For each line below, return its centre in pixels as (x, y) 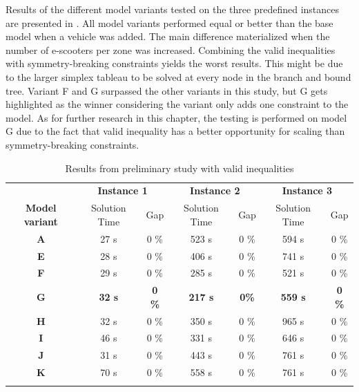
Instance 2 (215, 190)
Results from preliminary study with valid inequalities (179, 168)
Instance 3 (307, 190)
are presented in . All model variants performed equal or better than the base (169, 22)
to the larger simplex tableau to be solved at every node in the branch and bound (178, 76)
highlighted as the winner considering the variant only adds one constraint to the (177, 104)
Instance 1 (123, 190)
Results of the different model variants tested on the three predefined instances (172, 9)
